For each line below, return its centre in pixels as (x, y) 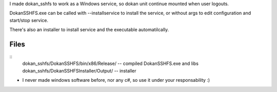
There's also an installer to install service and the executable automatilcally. (89, 30)
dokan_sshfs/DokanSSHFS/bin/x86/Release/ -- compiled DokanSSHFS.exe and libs (110, 63)
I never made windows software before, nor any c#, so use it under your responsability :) (116, 80)
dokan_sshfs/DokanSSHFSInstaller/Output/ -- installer (79, 71)
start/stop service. (29, 20)
